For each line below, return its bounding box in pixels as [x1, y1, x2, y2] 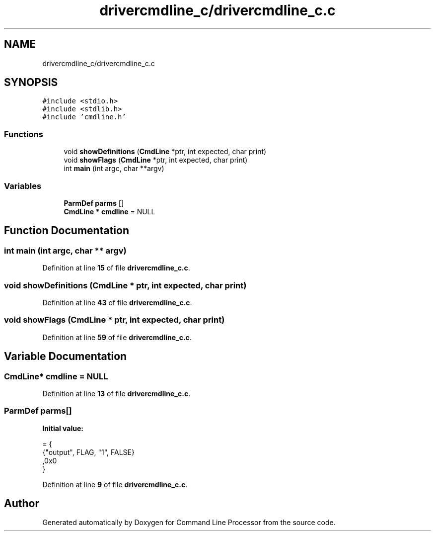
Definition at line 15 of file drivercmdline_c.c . [42, 264, 190, 272]
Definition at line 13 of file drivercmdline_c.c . [42, 389, 191, 398]
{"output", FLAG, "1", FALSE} [42, 447, 135, 456]
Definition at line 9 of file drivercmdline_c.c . [42, 480, 188, 489]
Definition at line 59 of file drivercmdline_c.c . [42, 333, 192, 342]
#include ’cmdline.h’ [42, 113, 126, 121]
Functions [4, 129, 43, 139]
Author [4, 497, 39, 510]
